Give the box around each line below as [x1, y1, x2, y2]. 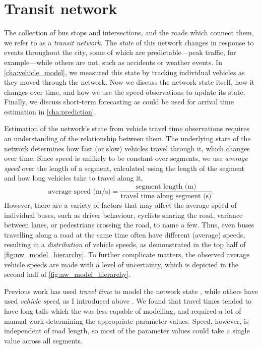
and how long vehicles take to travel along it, [4, 172, 143, 183]
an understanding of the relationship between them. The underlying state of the [4, 133, 251, 144]
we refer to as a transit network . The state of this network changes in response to [4, 37, 254, 47]
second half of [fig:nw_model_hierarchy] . [4, 269, 131, 279]
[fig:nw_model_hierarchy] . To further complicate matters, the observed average [4, 249, 250, 260]
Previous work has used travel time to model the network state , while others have [4, 285, 258, 296]
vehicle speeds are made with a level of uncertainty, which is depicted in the [4, 259, 238, 269]
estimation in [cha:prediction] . [4, 106, 96, 117]
